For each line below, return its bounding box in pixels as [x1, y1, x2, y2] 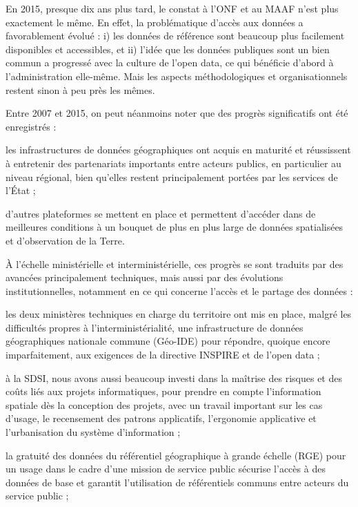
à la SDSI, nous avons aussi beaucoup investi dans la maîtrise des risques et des [6, 370, 342, 385]
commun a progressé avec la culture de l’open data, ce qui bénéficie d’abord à [6, 55, 334, 70]
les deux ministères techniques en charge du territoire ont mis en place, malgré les [6, 307, 352, 321]
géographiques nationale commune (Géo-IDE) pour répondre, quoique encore [6, 334, 330, 348]
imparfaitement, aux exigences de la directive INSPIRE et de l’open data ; [6, 347, 320, 362]
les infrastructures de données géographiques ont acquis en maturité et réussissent [6, 142, 351, 157]
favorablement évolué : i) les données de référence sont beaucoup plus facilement [6, 28, 345, 43]
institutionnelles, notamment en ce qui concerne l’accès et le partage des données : [6, 283, 353, 298]
